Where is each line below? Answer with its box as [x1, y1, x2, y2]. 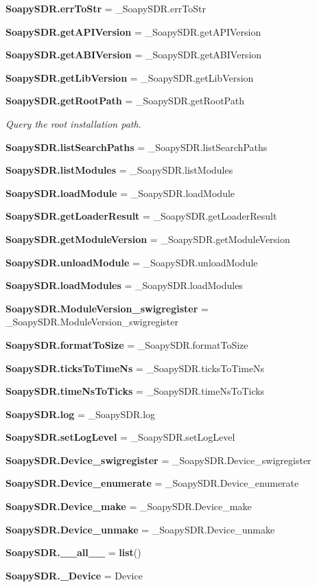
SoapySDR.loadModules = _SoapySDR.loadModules [5, 278, 243, 292]
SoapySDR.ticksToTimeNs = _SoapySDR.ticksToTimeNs [5, 360, 265, 375]
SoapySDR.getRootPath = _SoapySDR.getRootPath [5, 93, 244, 108]
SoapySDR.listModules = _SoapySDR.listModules [5, 163, 233, 177]
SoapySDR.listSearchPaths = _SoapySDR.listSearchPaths [5, 139, 268, 154]
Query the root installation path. [5, 116, 141, 130]
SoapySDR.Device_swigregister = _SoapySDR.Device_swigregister [5, 452, 312, 467]
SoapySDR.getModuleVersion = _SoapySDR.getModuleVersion [5, 231, 290, 246]
